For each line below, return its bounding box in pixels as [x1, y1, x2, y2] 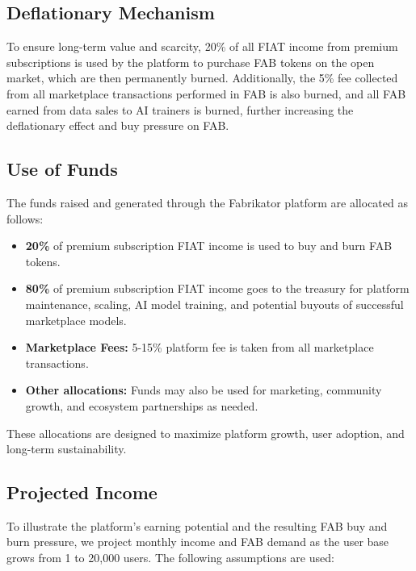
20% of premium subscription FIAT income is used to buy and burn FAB [25, 237, 393, 254]
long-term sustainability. [6, 440, 127, 457]
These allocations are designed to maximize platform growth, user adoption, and [6, 424, 405, 441]
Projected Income [6, 480, 158, 505]
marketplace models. [25, 311, 127, 328]
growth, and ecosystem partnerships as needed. [25, 397, 258, 414]
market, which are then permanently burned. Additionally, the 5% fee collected [6, 69, 398, 86]
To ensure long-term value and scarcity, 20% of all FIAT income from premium [6, 38, 398, 55]
